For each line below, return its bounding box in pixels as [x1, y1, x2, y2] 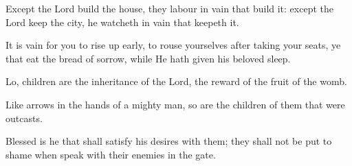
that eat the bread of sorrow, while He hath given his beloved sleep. [5, 51, 291, 65]
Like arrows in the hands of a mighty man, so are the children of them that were [5, 97, 345, 111]
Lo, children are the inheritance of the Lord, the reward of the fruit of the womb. [5, 74, 347, 88]
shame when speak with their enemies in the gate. [5, 147, 216, 161]
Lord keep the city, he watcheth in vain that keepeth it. [5, 14, 239, 29]
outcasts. [5, 110, 43, 125]
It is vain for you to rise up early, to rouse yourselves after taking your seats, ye [5, 38, 341, 52]
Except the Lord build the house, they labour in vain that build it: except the [5, 1, 333, 15]
